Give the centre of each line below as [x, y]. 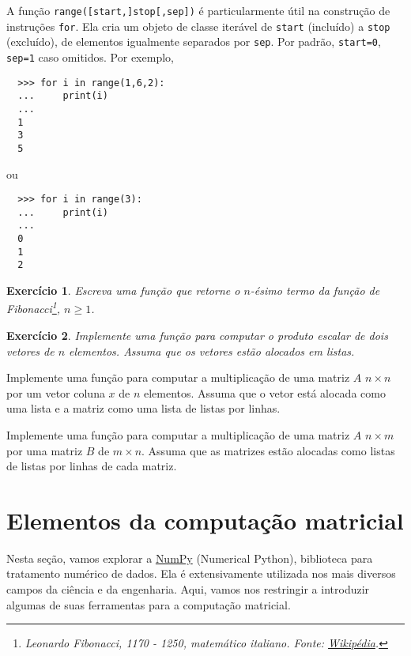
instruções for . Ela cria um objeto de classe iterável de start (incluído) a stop [198, 26]
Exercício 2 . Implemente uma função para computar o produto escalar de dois [197, 335]
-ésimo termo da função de [315, 290]
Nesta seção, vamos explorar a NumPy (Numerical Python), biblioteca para [190, 558]
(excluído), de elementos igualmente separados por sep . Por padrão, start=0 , [194, 41]
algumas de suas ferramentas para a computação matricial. [149, 604]
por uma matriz [45, 450]
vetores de [30, 351]
